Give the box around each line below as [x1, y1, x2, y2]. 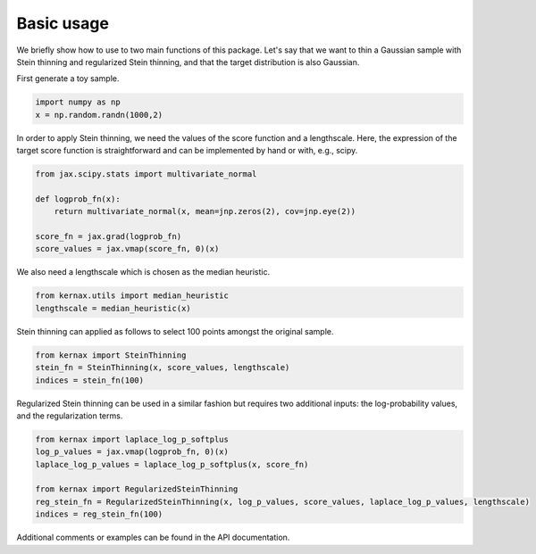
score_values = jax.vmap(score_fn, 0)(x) [35, 244, 220, 254]
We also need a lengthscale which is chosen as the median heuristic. [16, 267, 271, 277]
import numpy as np [35, 97, 121, 107]
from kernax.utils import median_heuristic [35, 291, 230, 301]
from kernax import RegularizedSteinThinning [35, 484, 239, 494]
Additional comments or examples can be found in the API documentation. [16, 532, 290, 543]
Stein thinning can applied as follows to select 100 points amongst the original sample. [16, 326, 334, 336]
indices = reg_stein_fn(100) [35, 509, 163, 519]
